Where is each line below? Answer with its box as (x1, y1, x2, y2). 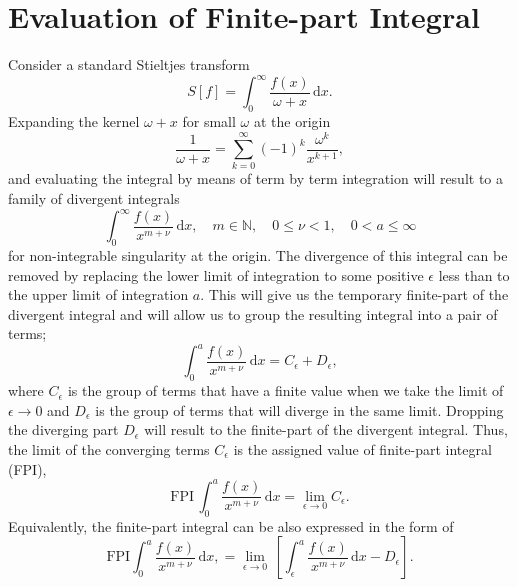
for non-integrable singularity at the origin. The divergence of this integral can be (8, 244, 508, 265)
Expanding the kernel (8, 111, 140, 132)
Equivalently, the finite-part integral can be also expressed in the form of (8, 515, 454, 536)
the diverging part (8, 419, 119, 440)
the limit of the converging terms (8, 439, 210, 460)
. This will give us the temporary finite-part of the (200, 284, 509, 305)
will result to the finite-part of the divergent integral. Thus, (144, 419, 508, 440)
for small (182, 111, 236, 132)
